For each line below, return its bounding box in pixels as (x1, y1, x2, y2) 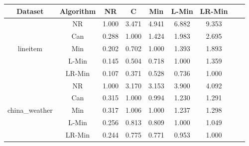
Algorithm (59, 5, 96, 16)
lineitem (17, 43, 42, 54)
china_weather (7, 105, 53, 115)
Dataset (16, 5, 44, 16)
